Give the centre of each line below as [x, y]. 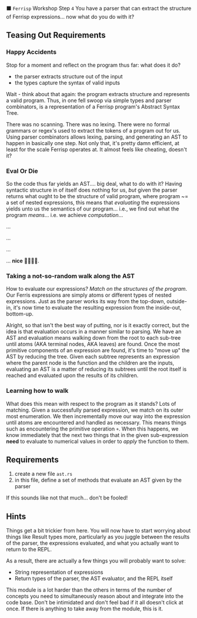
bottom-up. [20, 314]
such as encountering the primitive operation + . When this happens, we [92, 429]
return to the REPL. [29, 550]
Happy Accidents [31, 52]
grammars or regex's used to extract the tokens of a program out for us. [93, 130]
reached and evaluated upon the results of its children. [72, 376]
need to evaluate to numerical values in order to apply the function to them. [98, 441]
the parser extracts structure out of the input [69, 76]
